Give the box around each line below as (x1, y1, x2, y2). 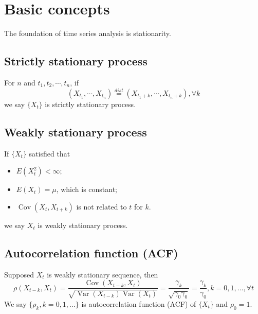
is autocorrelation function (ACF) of (81, 298, 196, 309)
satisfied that (29, 148, 70, 159)
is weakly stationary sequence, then (47, 269, 158, 280)
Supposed (4, 269, 34, 280)
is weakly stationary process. (38, 219, 128, 230)
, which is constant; (56, 184, 118, 195)
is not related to (76, 201, 127, 212)
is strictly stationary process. (45, 98, 136, 109)
